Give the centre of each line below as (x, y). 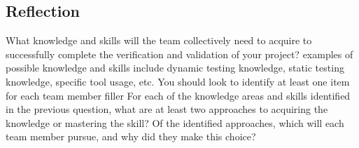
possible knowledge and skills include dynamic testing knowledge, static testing (175, 68)
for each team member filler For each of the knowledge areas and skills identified (178, 95)
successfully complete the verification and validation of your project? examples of (179, 54)
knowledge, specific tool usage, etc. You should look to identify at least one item (178, 81)
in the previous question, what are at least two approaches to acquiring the (167, 109)
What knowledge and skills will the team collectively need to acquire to (159, 40)
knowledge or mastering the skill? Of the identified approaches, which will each (175, 122)
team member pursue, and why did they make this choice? (131, 136)
